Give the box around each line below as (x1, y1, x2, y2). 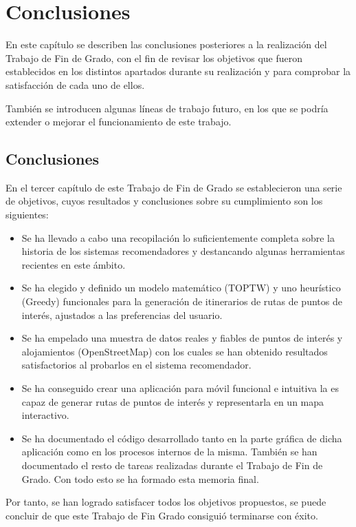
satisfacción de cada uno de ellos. (5, 77, 145, 92)
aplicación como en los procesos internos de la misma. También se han (21, 444, 318, 459)
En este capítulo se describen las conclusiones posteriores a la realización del (5, 37, 327, 52)
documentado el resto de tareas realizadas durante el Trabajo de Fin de (21, 457, 323, 472)
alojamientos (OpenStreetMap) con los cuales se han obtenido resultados (21, 344, 328, 358)
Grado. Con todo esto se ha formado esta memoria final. (21, 471, 259, 486)
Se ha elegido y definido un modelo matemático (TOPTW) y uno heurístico (21, 280, 341, 295)
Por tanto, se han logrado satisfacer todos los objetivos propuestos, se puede (5, 495, 326, 509)
